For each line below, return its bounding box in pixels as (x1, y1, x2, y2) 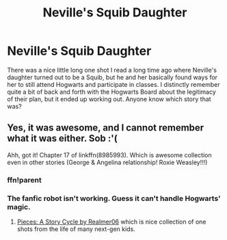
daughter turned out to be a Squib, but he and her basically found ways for (7, 73, 217, 81)
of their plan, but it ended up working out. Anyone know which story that (7, 94, 211, 103)
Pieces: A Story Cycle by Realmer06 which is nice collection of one (16, 217, 206, 226)
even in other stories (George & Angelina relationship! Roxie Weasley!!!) (7, 158, 208, 166)
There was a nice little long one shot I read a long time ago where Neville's (7, 66, 217, 74)
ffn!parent (7, 175, 42, 185)
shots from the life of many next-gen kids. (16, 224, 135, 233)
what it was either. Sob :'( (7, 133, 118, 144)
